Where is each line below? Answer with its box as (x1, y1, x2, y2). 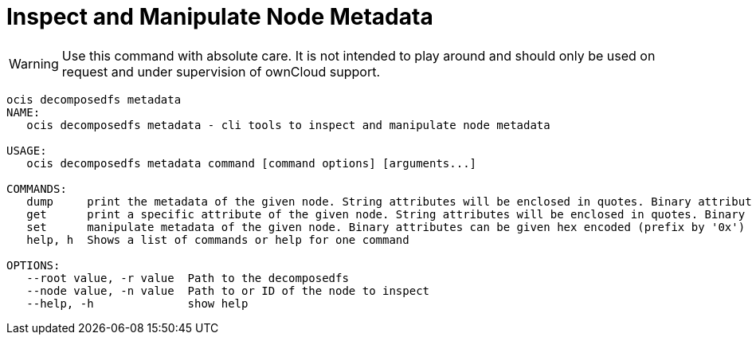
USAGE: (6, 143, 47, 157)
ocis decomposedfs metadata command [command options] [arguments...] (26, 156, 477, 170)
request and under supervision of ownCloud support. (61, 63, 380, 80)
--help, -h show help (26, 296, 249, 310)
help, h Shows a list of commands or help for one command (26, 233, 409, 246)
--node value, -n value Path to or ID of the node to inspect (26, 284, 430, 297)
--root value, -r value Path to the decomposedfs (26, 271, 349, 284)
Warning (9, 55, 59, 72)
